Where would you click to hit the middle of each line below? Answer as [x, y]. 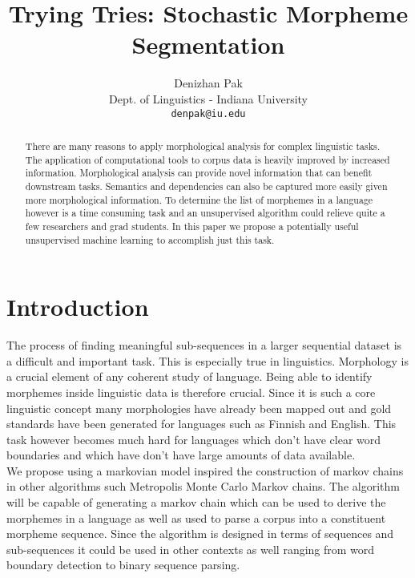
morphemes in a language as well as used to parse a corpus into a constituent [196, 517]
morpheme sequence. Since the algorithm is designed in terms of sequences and [200, 534]
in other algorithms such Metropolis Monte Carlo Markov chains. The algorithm [203, 486]
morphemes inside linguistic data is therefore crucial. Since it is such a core [191, 392]
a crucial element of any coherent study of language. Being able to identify [189, 376]
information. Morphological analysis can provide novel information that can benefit [199, 173]
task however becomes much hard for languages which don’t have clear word [194, 439]
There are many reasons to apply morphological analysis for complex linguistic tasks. [203, 146]
